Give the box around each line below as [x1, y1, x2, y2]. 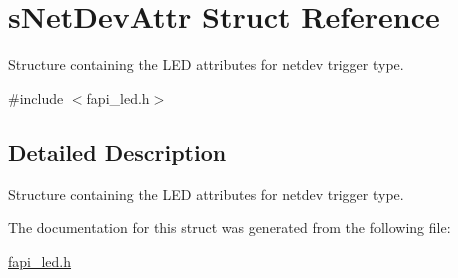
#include [8, 87, 64, 108]
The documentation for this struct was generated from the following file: [8, 217, 451, 238]
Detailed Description [8, 136, 227, 167]
